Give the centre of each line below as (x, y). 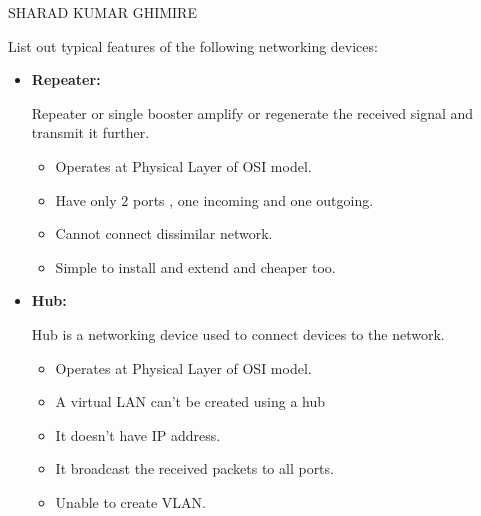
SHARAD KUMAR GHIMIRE (102, 12)
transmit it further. (90, 132)
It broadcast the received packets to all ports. (194, 468)
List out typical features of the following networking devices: (193, 45)
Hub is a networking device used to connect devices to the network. (238, 333)
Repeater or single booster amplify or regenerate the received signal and (252, 112)
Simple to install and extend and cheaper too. (195, 266)
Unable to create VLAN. (130, 501)
